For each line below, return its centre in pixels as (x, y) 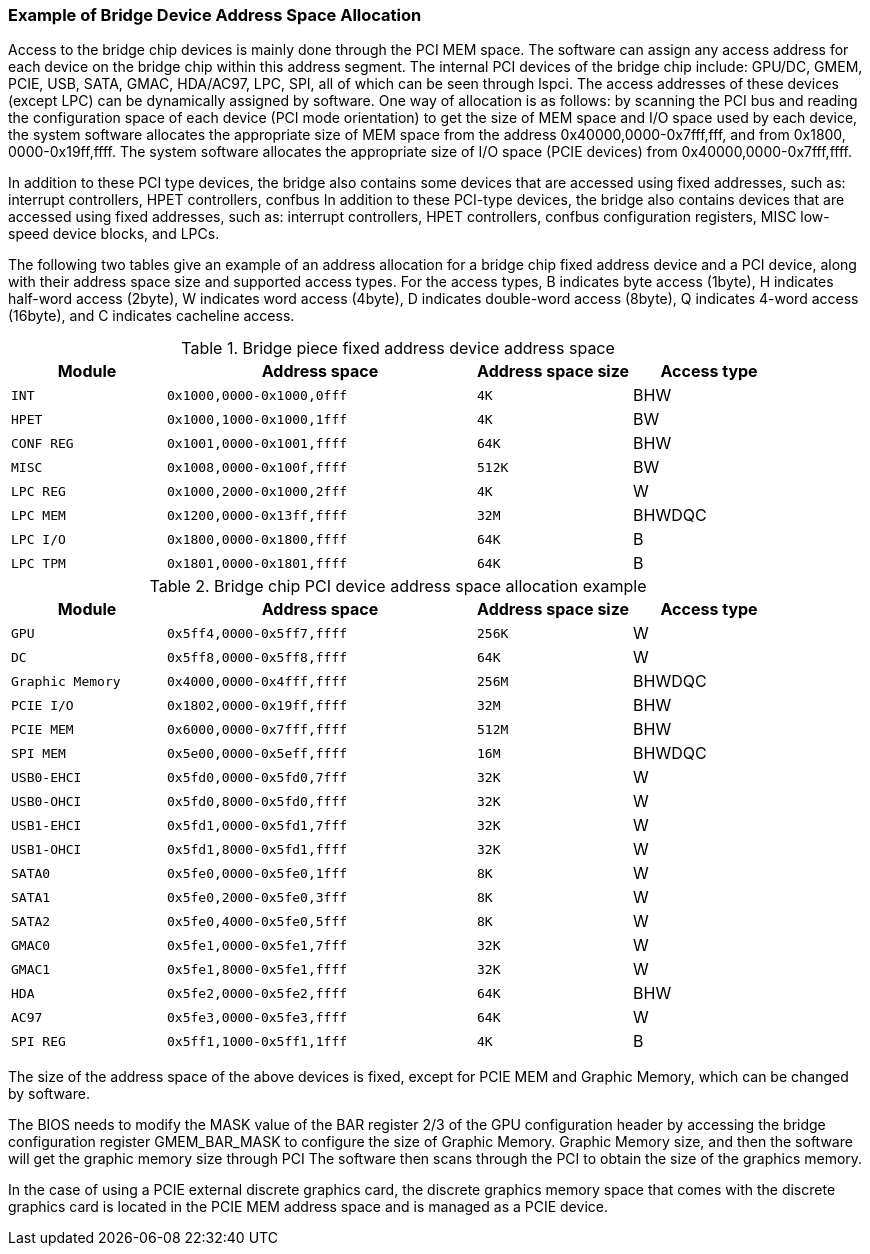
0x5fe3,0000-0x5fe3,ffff (257, 1017)
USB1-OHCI (46, 849)
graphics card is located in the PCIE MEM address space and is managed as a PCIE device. (308, 1207)
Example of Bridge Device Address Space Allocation (215, 15)
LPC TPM (38, 563)
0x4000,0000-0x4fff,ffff (257, 681)
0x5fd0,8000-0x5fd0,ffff (257, 801)
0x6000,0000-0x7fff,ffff (257, 729)
